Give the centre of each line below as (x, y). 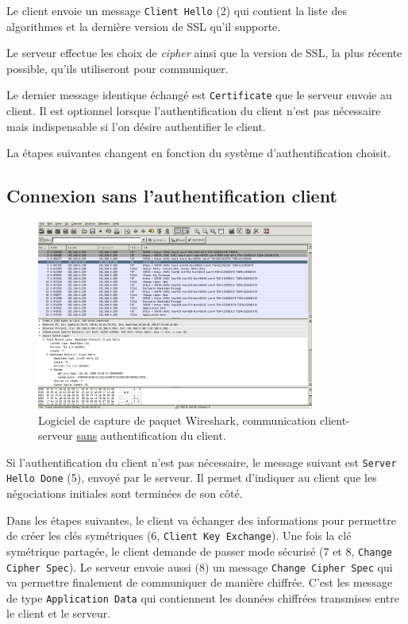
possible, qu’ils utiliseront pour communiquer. (117, 68)
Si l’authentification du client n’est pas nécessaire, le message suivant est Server (202, 462)
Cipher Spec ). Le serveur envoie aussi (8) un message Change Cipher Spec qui (200, 566)
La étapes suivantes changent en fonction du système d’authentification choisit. (199, 153)
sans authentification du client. (151, 435)
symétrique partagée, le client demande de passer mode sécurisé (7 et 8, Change (199, 551)
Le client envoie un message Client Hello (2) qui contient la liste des (177, 10)
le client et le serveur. (59, 613)
